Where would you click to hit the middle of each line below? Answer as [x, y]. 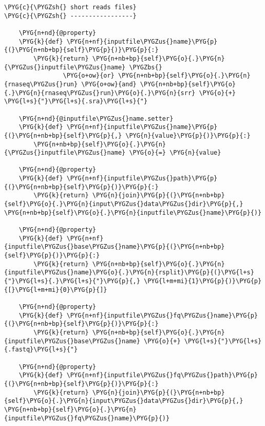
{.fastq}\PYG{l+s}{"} [41, 350]
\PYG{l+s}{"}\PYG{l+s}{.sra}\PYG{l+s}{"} [76, 101]
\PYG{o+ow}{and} [109, 84]
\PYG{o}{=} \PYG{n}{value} [175, 153]
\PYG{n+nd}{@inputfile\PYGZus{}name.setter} [96, 118]
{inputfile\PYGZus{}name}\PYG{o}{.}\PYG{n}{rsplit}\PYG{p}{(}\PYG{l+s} [129, 273]
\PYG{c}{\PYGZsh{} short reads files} [70, 7]
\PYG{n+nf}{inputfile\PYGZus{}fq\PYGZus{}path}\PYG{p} [162, 375]
